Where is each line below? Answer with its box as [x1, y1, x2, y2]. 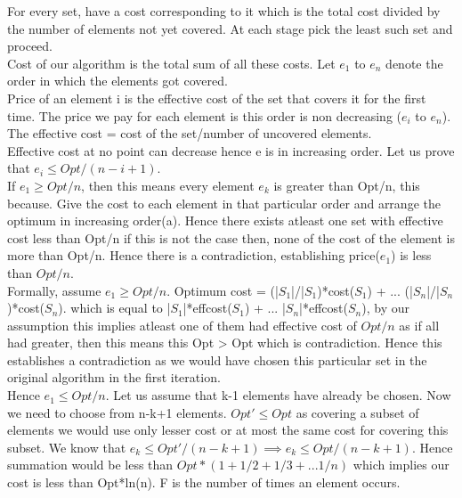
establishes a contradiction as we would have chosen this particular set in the [7, 350, 427, 369]
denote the [385, 53, 443, 72]
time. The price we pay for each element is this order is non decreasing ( [7, 106, 401, 125]
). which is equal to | [58, 298, 171, 317]
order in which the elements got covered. [7, 71, 228, 90]
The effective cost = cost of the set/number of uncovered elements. [7, 124, 372, 143]
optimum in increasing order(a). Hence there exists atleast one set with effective [7, 211, 443, 230]
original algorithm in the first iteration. [7, 368, 221, 387]
